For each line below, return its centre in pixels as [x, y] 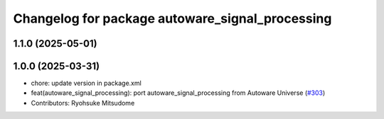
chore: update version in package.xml [86, 83]
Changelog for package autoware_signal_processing [172, 18]
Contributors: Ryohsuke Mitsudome [83, 103]
